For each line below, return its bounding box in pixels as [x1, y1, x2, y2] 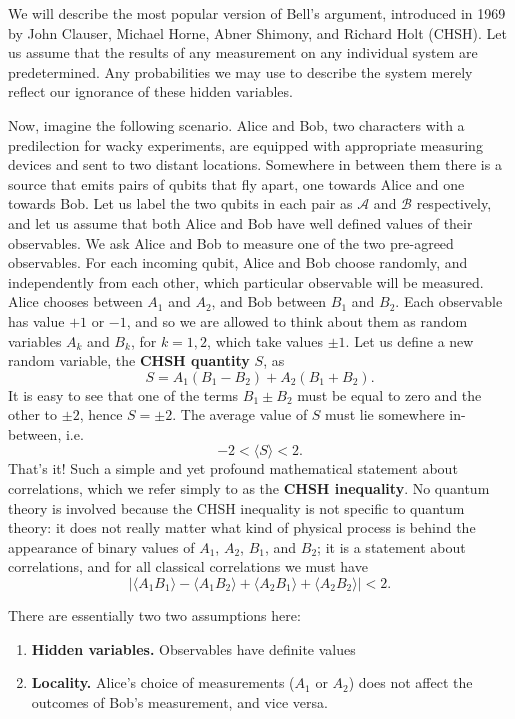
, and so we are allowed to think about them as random [126, 310, 468, 331]
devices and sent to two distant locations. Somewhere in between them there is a [8, 154, 502, 175]
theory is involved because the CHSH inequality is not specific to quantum [8, 497, 465, 518]
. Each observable [395, 291, 503, 312]
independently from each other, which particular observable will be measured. [8, 271, 484, 292]
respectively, [416, 193, 492, 214]
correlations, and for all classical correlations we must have [8, 556, 368, 577]
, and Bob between [211, 291, 327, 312]
